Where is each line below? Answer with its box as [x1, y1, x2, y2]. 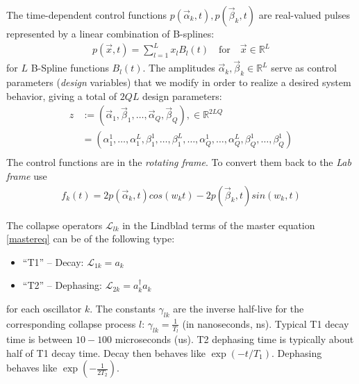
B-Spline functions [31, 60, 109, 75]
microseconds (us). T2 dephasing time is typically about [115, 332, 354, 347]
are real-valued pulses [258, 8, 350, 22]
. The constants [90, 301, 156, 316]
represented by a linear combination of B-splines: [6, 26, 215, 40]
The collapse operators [6, 217, 103, 232]
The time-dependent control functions [6, 8, 167, 22]
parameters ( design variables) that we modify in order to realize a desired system [6, 75, 351, 90]
